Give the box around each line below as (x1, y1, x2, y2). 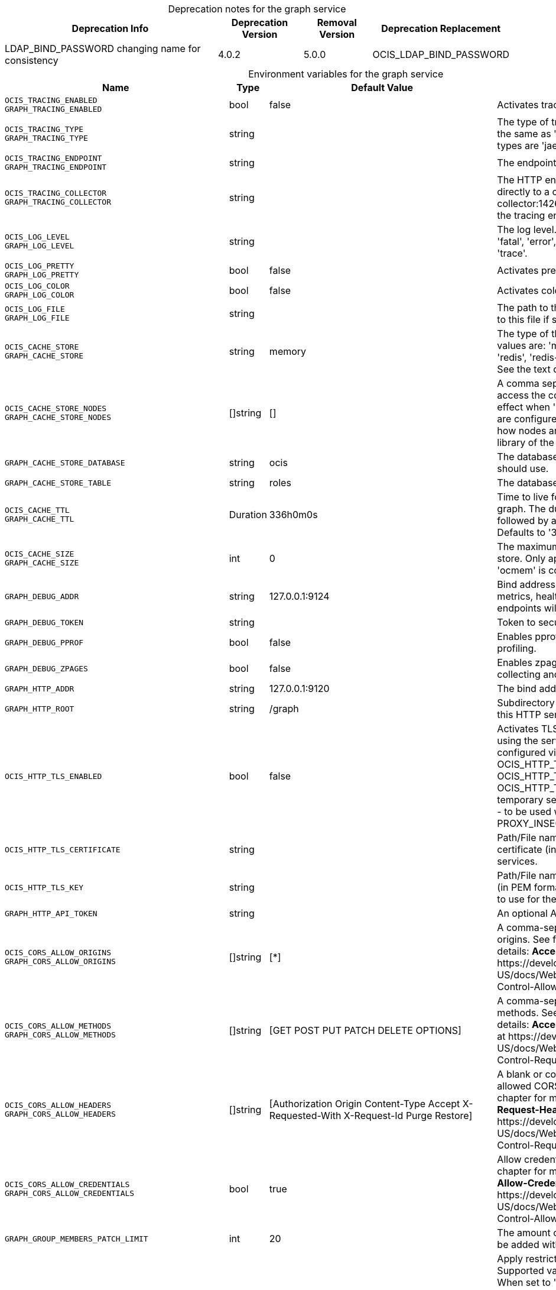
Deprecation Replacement (381, 22, 501, 34)
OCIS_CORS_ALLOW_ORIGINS (5, 948, 112, 957)
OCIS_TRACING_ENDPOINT (5, 154, 102, 163)
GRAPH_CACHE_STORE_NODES (5, 413, 112, 422)
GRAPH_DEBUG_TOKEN (5, 617, 84, 627)
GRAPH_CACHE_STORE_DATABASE (5, 458, 125, 467)
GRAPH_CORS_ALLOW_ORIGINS (5, 957, 116, 966)
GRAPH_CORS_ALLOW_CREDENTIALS (5, 1189, 135, 1198)
